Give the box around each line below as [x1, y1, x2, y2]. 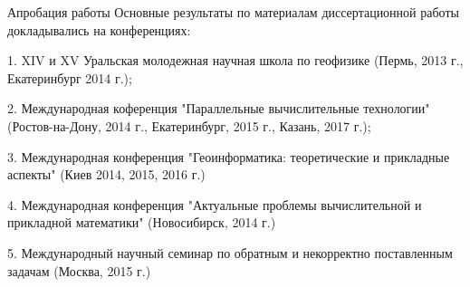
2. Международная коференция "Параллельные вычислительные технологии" [7, 99, 430, 118]
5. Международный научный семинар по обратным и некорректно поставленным [7, 243, 453, 262]
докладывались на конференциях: [7, 20, 191, 39]
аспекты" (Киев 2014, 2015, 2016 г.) [7, 165, 206, 184]
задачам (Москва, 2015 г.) [7, 261, 151, 280]
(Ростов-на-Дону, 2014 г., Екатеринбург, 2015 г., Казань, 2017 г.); [7, 116, 371, 135]
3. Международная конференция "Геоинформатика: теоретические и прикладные [7, 147, 450, 166]
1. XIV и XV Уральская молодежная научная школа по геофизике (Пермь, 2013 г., [7, 51, 464, 70]
